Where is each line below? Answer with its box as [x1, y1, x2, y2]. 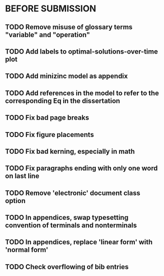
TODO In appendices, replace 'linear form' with [5, 238, 153, 246]
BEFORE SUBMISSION [5, 3, 96, 14]
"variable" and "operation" [5, 30, 90, 39]
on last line [5, 172, 40, 180]
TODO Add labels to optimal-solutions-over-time [5, 47, 158, 56]
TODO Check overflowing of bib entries [5, 263, 129, 271]
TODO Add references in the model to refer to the [5, 89, 159, 97]
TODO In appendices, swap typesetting [5, 213, 128, 222]
